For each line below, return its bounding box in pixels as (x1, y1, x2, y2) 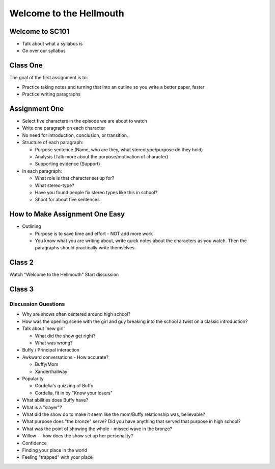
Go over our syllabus (22, 48, 66, 54)
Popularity (22, 376, 44, 382)
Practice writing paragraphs (22, 91, 81, 97)
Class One (9, 61, 43, 70)
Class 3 (9, 285, 34, 294)
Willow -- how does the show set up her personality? (22, 433, 133, 439)
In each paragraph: (22, 168, 62, 174)
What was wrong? (35, 340, 73, 346)
